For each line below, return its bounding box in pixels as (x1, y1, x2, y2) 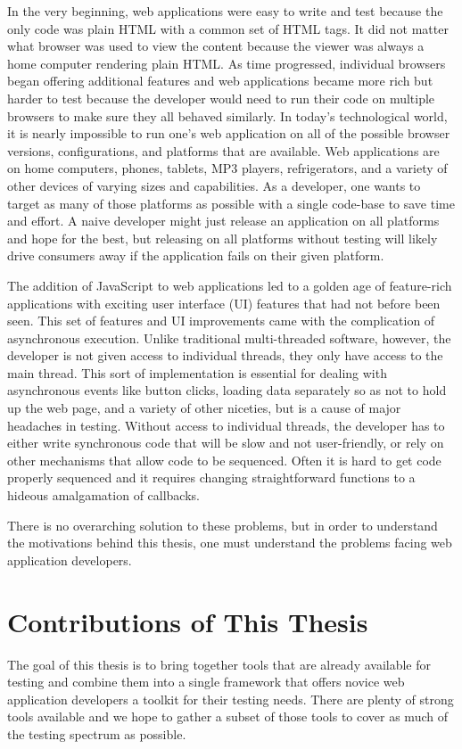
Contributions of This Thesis (7, 603, 368, 639)
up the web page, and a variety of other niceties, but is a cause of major (7, 399, 401, 417)
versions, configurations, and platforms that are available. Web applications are (7, 141, 440, 160)
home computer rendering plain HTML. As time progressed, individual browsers (7, 53, 446, 72)
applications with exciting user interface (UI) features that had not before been (7, 293, 441, 312)
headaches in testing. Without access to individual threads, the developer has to (7, 416, 445, 434)
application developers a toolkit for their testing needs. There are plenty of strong (7, 689, 454, 708)
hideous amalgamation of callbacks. (7, 486, 200, 505)
